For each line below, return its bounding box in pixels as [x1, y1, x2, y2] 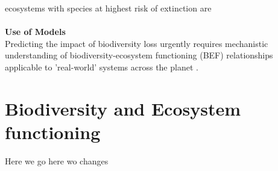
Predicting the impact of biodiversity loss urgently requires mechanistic [5, 37, 268, 49]
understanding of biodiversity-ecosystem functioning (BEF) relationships [5, 49, 273, 61]
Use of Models [5, 25, 66, 38]
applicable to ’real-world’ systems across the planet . [5, 60, 198, 73]
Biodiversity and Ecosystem [5, 96, 241, 120]
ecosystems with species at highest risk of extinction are [5, 2, 212, 14]
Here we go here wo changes [5, 154, 109, 167]
